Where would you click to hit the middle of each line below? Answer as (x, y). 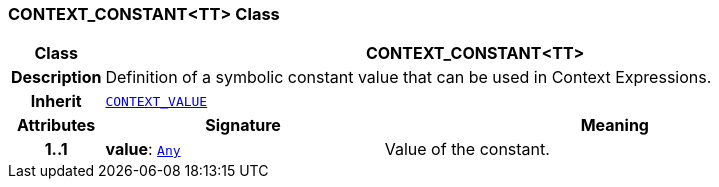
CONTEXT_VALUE (156, 101)
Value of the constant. (467, 149)
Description (56, 77)
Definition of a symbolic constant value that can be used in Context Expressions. (408, 77)
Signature (243, 125)
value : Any (143, 149)
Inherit (56, 101)
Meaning (614, 125)
